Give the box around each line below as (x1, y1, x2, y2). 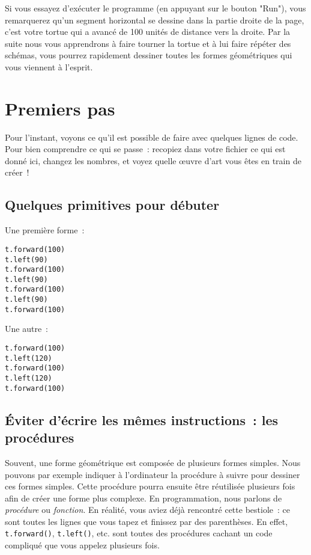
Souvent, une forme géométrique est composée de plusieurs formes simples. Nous (5, 456, 301, 468)
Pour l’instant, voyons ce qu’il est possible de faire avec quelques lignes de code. (5, 130, 298, 143)
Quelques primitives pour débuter (5, 195, 220, 214)
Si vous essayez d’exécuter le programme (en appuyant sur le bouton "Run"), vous (5, 2, 306, 14)
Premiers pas (5, 96, 115, 120)
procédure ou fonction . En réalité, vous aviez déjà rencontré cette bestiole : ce (5, 503, 290, 516)
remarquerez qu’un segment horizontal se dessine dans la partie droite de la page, (5, 13, 304, 26)
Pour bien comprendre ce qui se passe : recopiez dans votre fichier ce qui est (5, 143, 286, 155)
